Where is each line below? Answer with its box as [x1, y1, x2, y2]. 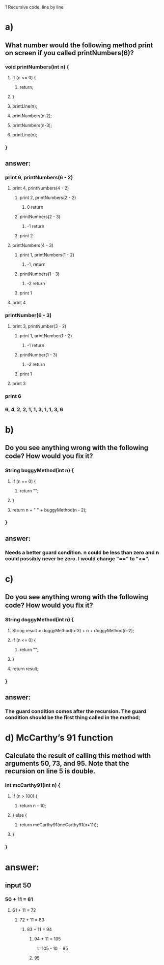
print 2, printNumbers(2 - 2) [19, 194, 76, 201]
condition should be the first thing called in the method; [5, 714, 141, 721]
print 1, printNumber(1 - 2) [19, 332, 72, 339]
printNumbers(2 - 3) [19, 214, 61, 220]
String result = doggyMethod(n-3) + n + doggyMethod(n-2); [12, 627, 134, 633]
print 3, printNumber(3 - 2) [12, 323, 67, 329]
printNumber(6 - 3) [5, 312, 52, 319]
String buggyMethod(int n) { [5, 467, 74, 474]
